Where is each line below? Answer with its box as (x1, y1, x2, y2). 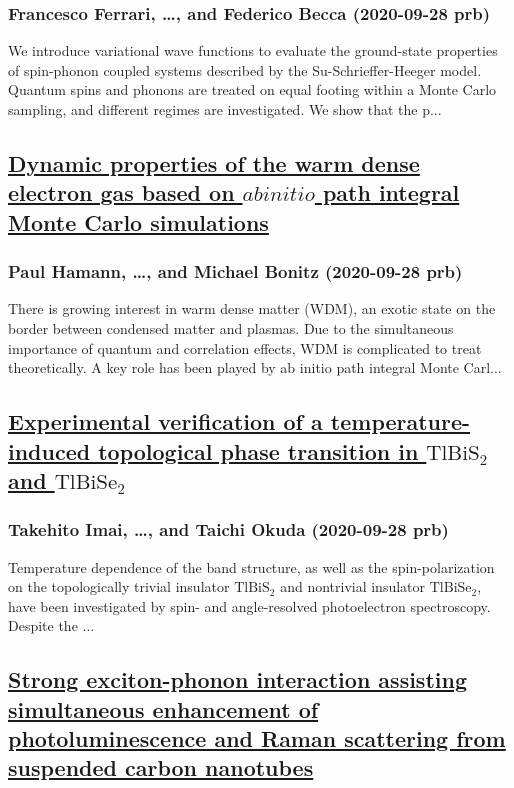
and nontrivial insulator (280, 576, 426, 597)
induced (8, 435, 91, 466)
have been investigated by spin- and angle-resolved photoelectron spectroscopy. (8, 595, 491, 616)
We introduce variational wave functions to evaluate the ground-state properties (8, 40, 498, 61)
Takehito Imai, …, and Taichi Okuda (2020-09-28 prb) (8, 517, 449, 542)
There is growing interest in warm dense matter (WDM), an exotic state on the (8, 298, 496, 319)
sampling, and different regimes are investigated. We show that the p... (8, 99, 442, 119)
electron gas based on (8, 177, 235, 208)
